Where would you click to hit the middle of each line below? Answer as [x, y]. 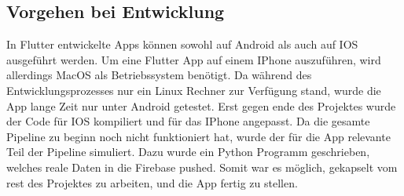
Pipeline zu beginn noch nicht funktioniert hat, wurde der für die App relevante [198, 136]
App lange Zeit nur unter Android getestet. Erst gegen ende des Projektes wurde [201, 105]
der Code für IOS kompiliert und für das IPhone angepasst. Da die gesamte [188, 121]
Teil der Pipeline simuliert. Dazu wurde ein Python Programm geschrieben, [188, 152]
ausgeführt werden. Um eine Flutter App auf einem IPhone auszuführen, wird [194, 59]
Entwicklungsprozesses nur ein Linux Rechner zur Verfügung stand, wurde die [194, 90]
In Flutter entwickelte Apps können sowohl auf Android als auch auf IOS [182, 44]
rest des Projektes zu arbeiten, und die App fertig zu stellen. [152, 182]
